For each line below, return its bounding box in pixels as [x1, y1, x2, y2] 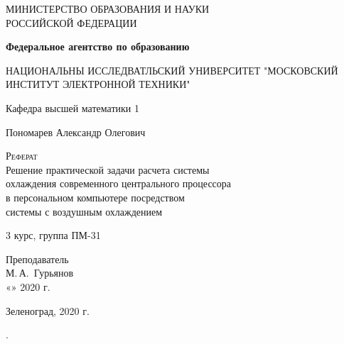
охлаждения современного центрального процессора [6, 176, 232, 191]
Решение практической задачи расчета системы [6, 162, 210, 177]
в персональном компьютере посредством [6, 189, 185, 204]
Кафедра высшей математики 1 [6, 100, 139, 115]
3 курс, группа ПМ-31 [6, 228, 101, 243]
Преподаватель [6, 251, 69, 266]
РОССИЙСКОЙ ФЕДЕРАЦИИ [6, 15, 137, 30]
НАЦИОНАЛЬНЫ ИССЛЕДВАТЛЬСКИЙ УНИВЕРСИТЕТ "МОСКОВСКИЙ [6, 62, 338, 77]
